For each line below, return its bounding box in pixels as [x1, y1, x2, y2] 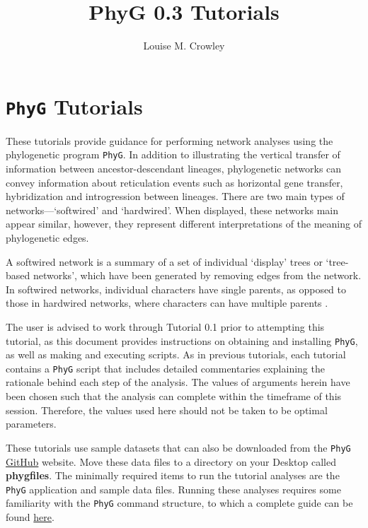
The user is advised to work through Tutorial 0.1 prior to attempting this [6, 319, 325, 334]
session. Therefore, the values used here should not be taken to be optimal [6, 402, 328, 417]
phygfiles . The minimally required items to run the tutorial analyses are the [6, 468, 340, 483]
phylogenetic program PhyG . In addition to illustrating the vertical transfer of [6, 147, 340, 162]
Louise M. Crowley [143, 38, 225, 53]
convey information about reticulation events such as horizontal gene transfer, [6, 175, 343, 189]
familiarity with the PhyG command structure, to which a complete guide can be [6, 495, 353, 510]
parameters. [6, 416, 57, 431]
